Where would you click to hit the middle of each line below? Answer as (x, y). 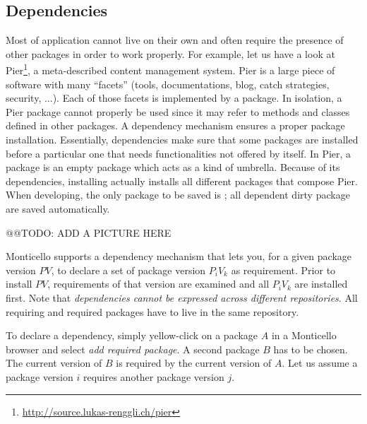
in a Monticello (304, 335)
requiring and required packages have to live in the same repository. (152, 311)
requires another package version (154, 376)
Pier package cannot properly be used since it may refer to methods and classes (178, 111)
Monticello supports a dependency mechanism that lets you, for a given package (179, 256)
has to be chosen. (311, 349)
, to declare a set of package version (128, 270)
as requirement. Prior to (283, 270)
